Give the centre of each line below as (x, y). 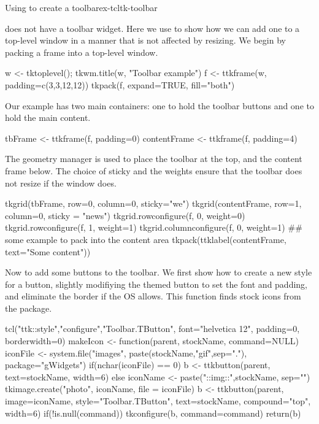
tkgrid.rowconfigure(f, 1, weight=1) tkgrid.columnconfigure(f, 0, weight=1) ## (154, 227)
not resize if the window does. (61, 183)
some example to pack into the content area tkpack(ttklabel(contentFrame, (146, 239)
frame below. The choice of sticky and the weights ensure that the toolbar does (154, 170)
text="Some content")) (48, 251)
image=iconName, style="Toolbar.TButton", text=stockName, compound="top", (158, 401)
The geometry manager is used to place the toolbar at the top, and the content (154, 159)
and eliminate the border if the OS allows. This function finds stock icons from (153, 296)
